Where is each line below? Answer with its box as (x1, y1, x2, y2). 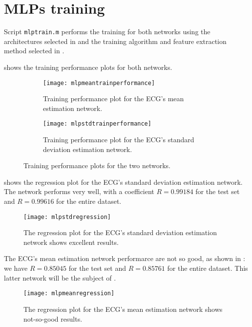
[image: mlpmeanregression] (23, 290, 115, 297)
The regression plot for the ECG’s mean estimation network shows (23, 304, 223, 314)
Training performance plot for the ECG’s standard (43, 134, 194, 145)
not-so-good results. (23, 313, 83, 324)
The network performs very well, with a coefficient (4, 186, 154, 196)
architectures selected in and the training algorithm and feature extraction (4, 36, 227, 46)
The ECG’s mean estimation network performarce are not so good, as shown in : (4, 253, 245, 263)
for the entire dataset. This (167, 263, 248, 273)
